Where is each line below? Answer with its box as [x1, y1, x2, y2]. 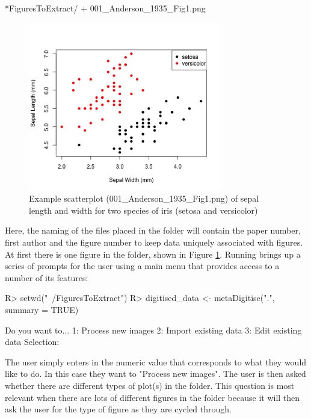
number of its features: [5, 271, 88, 284]
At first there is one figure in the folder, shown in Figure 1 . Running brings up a [5, 247, 301, 260]
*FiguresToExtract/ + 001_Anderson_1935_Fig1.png [5, 2, 206, 14]
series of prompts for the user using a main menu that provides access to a [5, 259, 280, 272]
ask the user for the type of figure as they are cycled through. [5, 403, 232, 415]
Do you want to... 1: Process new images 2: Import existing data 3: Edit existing [5, 323, 302, 336]
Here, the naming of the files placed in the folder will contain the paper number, [5, 224, 301, 237]
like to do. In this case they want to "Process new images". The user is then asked [5, 367, 306, 380]
